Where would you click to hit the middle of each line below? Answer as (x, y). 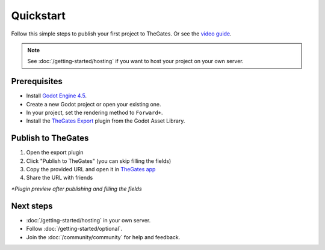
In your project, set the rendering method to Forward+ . (94, 113)
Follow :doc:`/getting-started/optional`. (74, 229)
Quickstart (39, 16)
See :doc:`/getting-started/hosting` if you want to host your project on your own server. (135, 61)
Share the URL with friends (60, 178)
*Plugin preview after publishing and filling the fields (76, 189)
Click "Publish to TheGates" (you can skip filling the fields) (99, 161)
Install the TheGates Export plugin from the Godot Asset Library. (106, 121)
